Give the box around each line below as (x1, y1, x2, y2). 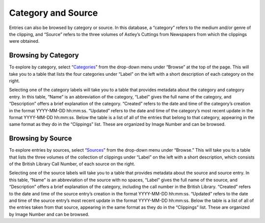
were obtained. (9, 38, 40, 44)
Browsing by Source (9, 134, 72, 143)
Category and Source (9, 7, 98, 18)
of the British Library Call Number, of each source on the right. (9, 161, 135, 167)
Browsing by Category (9, 51, 79, 60)
